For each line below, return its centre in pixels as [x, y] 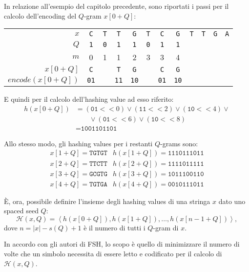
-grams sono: [179, 143]
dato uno [232, 201]
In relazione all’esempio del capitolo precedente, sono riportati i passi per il [116, 6]
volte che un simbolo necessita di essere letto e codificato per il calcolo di [113, 253]
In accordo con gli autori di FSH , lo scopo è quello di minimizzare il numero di [122, 244]
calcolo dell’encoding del [40, 15]
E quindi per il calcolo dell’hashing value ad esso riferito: [89, 99]
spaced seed [21, 211]
